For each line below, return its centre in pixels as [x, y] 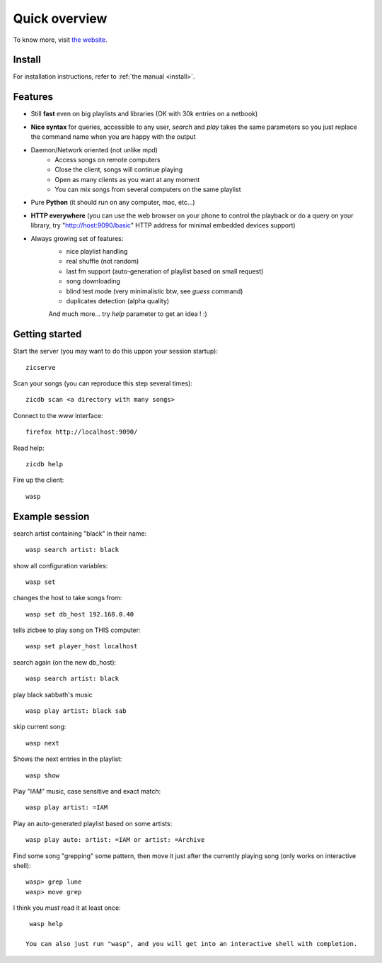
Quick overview [60, 18]
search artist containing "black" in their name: [80, 533]
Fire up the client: [39, 480]
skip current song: [40, 727]
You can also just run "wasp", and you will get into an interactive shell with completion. [192, 944]
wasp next [42, 743]
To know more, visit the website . [60, 40]
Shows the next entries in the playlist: [68, 759]
